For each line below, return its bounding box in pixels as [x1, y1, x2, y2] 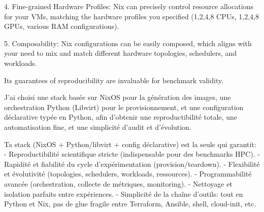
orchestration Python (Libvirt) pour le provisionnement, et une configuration [4, 101, 244, 112]
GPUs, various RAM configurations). [4, 21, 119, 31]
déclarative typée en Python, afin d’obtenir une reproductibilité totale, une [4, 112, 237, 122]
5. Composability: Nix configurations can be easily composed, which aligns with [4, 38, 252, 48]
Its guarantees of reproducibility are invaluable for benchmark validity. [4, 75, 224, 85]
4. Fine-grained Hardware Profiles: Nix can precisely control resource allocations [4, 1, 254, 11]
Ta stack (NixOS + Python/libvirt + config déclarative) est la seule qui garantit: [4, 138, 256, 149]
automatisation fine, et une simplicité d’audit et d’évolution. [4, 121, 191, 132]
